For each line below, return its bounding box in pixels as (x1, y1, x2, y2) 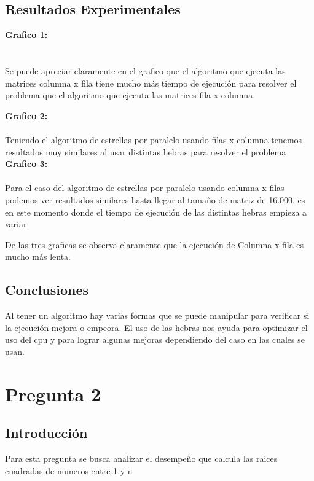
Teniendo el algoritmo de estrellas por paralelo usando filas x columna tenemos (5, 133, 302, 146)
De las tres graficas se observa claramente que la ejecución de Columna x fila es (5, 238, 304, 251)
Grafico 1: (5, 28, 48, 41)
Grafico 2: (5, 109, 48, 122)
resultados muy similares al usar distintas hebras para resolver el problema (5, 145, 286, 158)
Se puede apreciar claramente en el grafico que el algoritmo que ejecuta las (5, 64, 286, 77)
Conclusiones (5, 280, 89, 299)
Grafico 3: (5, 157, 48, 170)
